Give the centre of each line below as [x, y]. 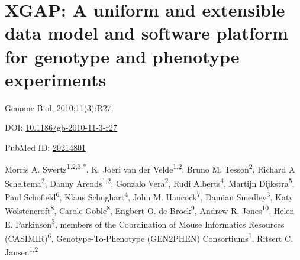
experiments [56, 79]
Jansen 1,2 [22, 251]
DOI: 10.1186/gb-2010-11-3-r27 [61, 127]
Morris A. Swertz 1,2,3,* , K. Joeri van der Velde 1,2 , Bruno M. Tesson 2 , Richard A [150, 168]
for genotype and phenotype [122, 56]
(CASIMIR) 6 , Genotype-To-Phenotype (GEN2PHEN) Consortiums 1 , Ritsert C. [149, 237]
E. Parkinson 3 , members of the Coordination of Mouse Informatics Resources [145, 223]
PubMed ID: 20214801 [45, 147]
